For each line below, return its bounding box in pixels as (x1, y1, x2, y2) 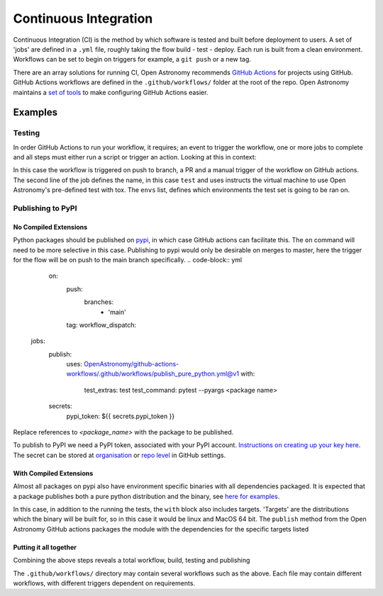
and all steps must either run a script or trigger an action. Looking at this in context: (13, 153, 257, 162)
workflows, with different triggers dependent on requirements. (13, 578, 195, 587)
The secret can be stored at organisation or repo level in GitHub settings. (13, 451, 226, 459)
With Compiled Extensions (13, 468, 94, 478)
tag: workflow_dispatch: (66, 320, 137, 329)
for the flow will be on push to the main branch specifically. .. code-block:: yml (13, 255, 243, 264)
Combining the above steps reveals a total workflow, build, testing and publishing (13, 556, 250, 565)
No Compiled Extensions (13, 223, 88, 231)
